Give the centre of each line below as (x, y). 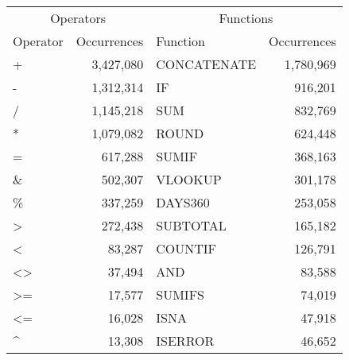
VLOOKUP (189, 179)
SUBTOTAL (191, 225)
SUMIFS (180, 294)
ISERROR (185, 341)
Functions (246, 18)
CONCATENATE (206, 64)
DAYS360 (183, 202)
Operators (78, 18)
